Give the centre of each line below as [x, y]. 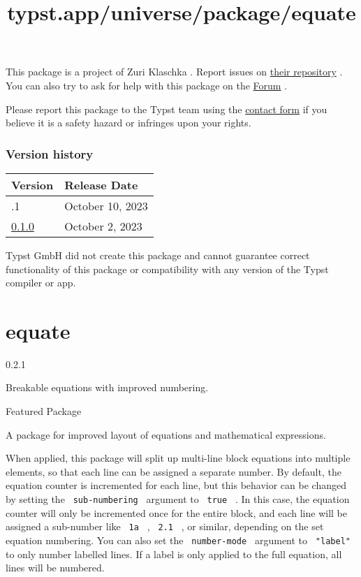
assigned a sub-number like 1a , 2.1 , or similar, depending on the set [165, 526]
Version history [50, 153]
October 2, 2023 [103, 226]
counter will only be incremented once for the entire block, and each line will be [176, 512]
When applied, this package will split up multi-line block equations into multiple [178, 458]
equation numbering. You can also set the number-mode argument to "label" [178, 540]
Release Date [101, 184]
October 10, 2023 [106, 205]
